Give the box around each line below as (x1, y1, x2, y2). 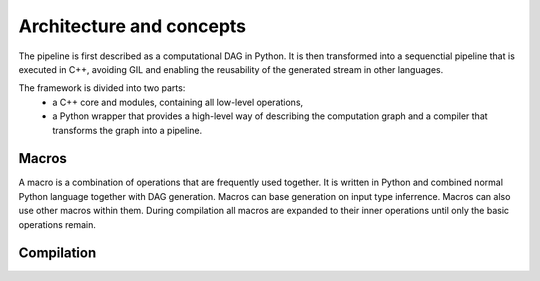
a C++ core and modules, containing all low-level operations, (52, 96, 304, 108)
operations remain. (18, 218, 97, 230)
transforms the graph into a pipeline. (52, 124, 203, 136)
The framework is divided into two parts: (18, 82, 186, 94)
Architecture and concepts (18, 15, 247, 37)
